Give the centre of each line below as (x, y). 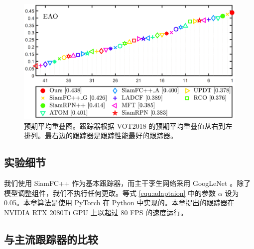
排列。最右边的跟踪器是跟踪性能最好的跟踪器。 (101, 135)
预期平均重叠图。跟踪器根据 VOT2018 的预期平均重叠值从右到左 (128, 125)
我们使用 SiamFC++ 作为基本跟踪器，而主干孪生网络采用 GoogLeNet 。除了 (127, 183)
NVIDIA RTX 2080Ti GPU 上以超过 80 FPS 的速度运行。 (96, 212)
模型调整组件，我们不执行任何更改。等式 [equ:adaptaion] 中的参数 (110, 193)
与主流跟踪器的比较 (51, 239)
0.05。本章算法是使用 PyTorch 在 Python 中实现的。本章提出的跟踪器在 (119, 203)
